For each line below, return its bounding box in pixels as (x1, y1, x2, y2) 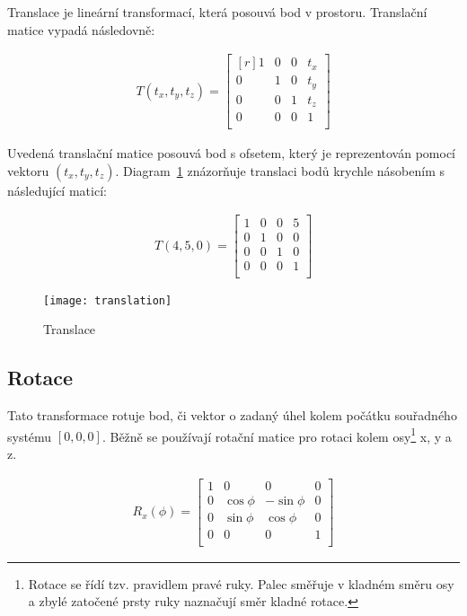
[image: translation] (43, 294, 172, 307)
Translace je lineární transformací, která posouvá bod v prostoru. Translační (7, 3, 427, 21)
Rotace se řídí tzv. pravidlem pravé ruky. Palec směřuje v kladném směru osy (28, 574, 454, 593)
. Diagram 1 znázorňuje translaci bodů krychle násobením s (115, 161, 445, 180)
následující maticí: (7, 180, 107, 199)
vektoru (7, 161, 49, 180)
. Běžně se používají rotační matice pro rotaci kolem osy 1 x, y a (101, 424, 452, 445)
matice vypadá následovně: (7, 20, 155, 39)
